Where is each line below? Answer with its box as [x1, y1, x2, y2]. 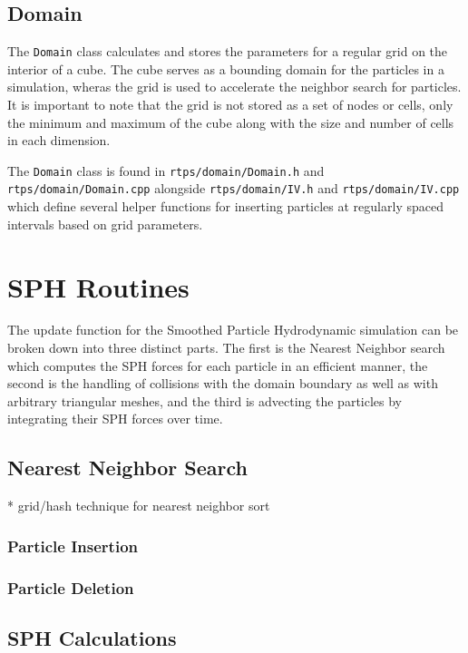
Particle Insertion [7, 534, 139, 557]
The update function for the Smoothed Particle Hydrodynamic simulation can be [7, 320, 459, 339]
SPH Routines [7, 268, 190, 305]
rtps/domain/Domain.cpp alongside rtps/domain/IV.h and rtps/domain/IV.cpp [7, 179, 460, 198]
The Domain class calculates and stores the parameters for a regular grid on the [7, 42, 448, 61]
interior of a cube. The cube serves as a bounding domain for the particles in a [7, 59, 444, 78]
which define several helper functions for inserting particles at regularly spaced [7, 197, 444, 216]
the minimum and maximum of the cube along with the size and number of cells [7, 112, 454, 132]
